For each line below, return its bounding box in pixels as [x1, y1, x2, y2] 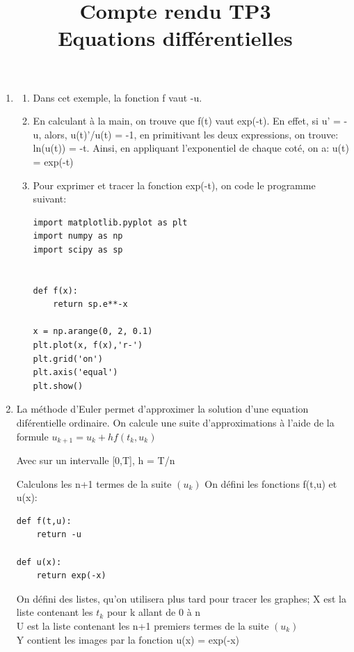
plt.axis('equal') [33, 367, 118, 378]
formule [16, 429, 49, 443]
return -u [36, 530, 81, 540]
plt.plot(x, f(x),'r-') [33, 340, 143, 351]
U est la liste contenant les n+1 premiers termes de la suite [16, 619, 269, 633]
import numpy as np [33, 231, 123, 241]
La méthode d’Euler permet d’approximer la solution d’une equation [16, 401, 309, 416]
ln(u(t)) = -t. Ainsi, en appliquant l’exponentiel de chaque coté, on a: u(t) [33, 141, 349, 155]
